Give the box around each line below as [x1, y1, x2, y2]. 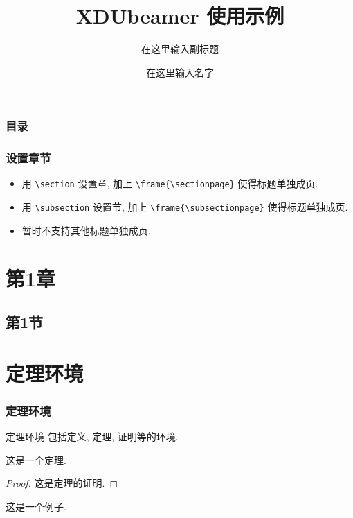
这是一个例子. [6, 499, 66, 513]
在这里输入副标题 [141, 42, 219, 56]
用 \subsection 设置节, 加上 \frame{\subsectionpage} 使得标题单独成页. [21, 200, 348, 214]
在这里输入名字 [146, 64, 214, 79]
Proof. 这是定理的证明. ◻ [6, 476, 118, 490]
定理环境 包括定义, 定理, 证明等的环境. [6, 429, 179, 444]
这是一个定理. [6, 452, 66, 467]
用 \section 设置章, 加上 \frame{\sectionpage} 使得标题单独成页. [21, 176, 318, 191]
